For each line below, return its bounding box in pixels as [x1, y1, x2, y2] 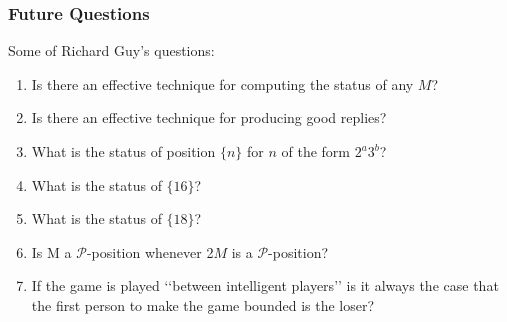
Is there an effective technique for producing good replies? [31, 107, 387, 128]
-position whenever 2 [86, 241, 214, 262]
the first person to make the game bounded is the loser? [31, 294, 375, 315]
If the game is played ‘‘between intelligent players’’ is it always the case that [31, 275, 499, 296]
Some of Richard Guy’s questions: [8, 40, 215, 61]
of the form [281, 141, 351, 161]
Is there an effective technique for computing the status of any [31, 73, 414, 94]
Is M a [31, 241, 72, 262]
